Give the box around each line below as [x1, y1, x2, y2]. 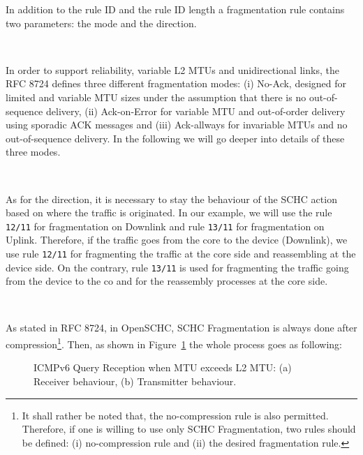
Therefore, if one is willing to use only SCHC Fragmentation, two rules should [22, 422, 356, 436]
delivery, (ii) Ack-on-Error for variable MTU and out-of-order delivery [46, 103, 346, 118]
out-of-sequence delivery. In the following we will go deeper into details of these [6, 130, 345, 145]
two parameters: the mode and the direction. [6, 15, 197, 30]
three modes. [6, 144, 61, 159]
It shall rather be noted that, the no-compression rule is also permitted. [22, 408, 329, 422]
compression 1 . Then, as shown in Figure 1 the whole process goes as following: [6, 335, 342, 351]
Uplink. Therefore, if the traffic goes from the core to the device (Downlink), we [6, 232, 348, 247]
